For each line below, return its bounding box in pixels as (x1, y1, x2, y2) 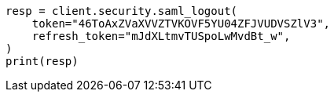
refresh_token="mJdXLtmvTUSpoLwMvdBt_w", (31, 30, 291, 42)
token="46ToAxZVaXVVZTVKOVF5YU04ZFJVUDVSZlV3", (31, 17, 331, 30)
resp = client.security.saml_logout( (6, 5, 238, 17)
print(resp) (6, 55, 79, 67)
